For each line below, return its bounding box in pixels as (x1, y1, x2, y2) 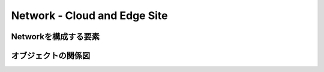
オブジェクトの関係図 (11, 51, 90, 61)
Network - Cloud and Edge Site (11, 9, 168, 22)
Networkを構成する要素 (11, 32, 100, 42)
